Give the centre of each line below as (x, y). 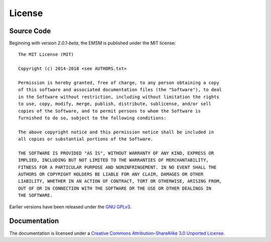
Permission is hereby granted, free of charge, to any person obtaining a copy (119, 83)
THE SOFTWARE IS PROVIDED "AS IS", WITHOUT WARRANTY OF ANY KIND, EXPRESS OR (116, 153)
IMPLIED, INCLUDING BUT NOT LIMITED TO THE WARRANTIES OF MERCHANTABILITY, (113, 160)
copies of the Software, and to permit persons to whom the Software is (109, 111)
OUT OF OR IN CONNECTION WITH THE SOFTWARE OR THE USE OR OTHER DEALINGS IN (115, 188)
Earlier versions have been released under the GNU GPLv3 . (70, 207)
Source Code (30, 31)
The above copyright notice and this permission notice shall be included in (116, 132)
